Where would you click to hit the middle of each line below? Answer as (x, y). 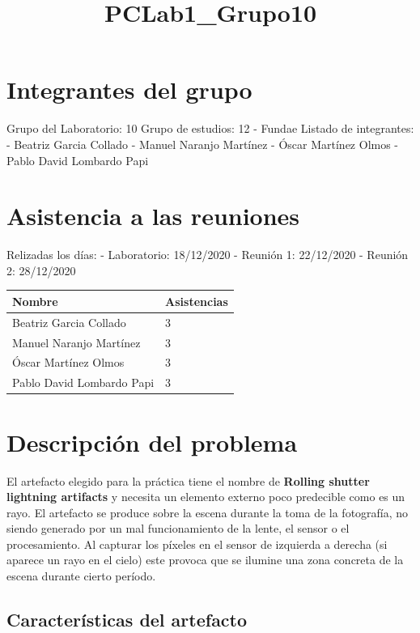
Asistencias (197, 301)
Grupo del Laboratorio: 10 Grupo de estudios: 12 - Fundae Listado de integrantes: (210, 128)
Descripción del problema (152, 442)
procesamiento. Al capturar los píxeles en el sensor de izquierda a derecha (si (197, 544)
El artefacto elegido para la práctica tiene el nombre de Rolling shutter (188, 480)
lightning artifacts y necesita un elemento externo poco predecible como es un (206, 497)
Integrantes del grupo (129, 89)
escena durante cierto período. (81, 576)
